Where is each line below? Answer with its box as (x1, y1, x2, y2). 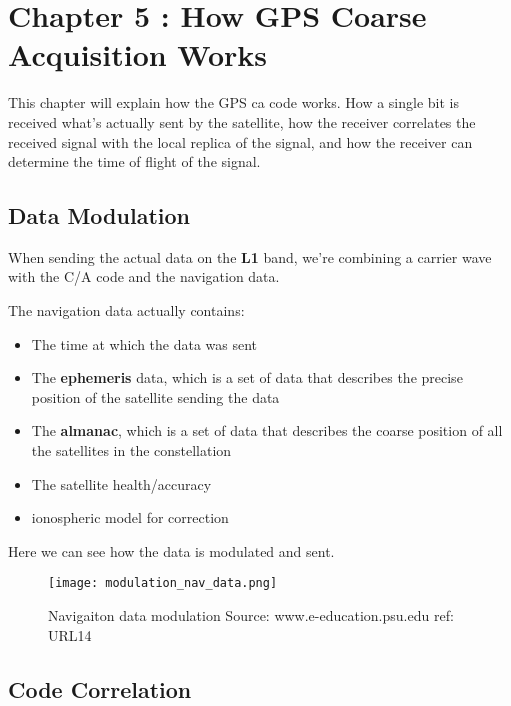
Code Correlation (8, 673, 192, 704)
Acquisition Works (8, 34, 268, 75)
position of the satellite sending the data (31, 386, 280, 407)
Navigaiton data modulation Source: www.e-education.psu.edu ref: (48, 605, 454, 626)
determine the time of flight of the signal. (8, 151, 261, 172)
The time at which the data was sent (31, 333, 258, 354)
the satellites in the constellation (31, 440, 232, 461)
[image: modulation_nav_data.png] (48, 576, 278, 591)
